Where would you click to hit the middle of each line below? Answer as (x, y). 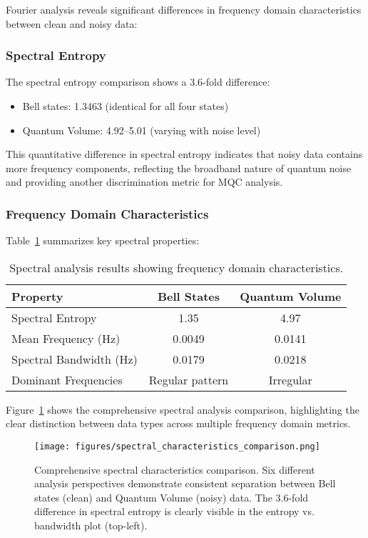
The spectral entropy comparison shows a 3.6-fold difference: (138, 82)
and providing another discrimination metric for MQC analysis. (144, 182)
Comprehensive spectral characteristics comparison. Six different (175, 469)
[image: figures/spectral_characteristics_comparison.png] (177, 446)
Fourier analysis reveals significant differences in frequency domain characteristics (184, 9)
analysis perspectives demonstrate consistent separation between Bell (185, 483)
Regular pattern (189, 379)
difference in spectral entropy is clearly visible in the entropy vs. (174, 511)
